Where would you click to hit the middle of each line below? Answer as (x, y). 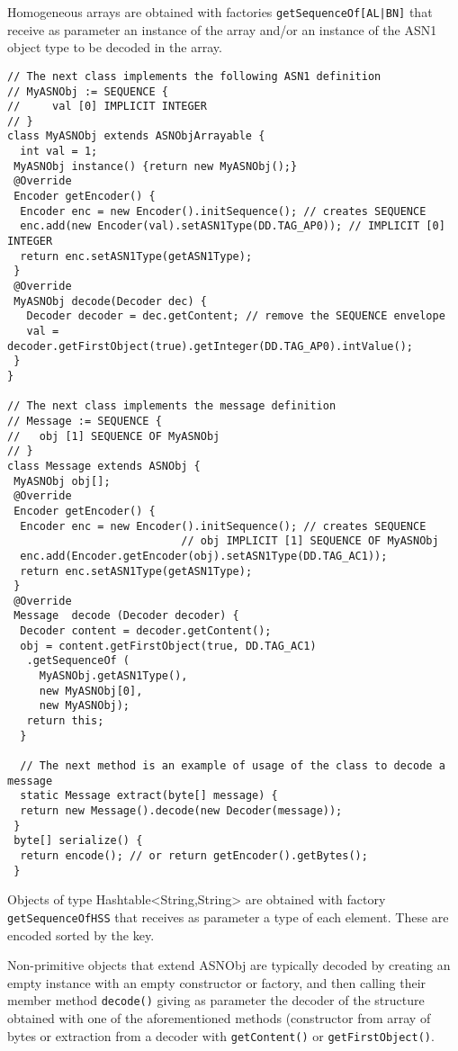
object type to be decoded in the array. (115, 47)
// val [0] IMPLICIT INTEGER (107, 107)
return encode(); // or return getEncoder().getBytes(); (194, 855)
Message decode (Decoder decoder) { (126, 616)
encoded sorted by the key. (81, 934)
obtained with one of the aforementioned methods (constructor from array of (219, 1017)
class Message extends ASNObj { (104, 466)
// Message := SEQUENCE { (85, 421)
